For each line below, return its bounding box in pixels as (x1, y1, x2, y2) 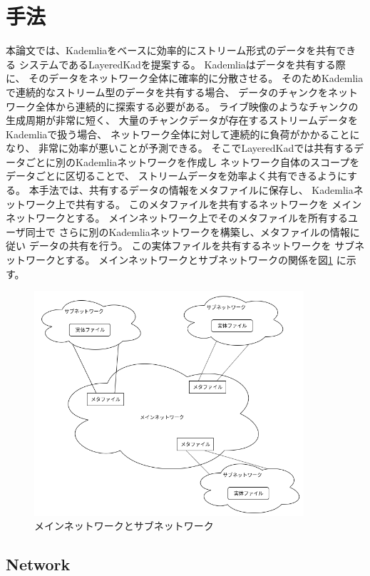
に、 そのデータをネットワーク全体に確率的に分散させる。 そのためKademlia (6, 71, 364, 86)
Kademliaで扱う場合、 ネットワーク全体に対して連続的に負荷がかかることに (6, 126, 360, 141)
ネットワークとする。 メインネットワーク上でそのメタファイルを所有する (6, 210, 348, 225)
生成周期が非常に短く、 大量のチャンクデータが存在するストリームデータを (6, 113, 359, 128)
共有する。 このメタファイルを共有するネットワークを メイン (75, 196, 362, 211)
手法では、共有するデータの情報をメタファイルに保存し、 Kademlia (38, 182, 354, 197)
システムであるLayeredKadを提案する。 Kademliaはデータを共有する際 (19, 56, 346, 71)
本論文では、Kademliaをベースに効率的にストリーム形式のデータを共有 (6, 43, 336, 58)
